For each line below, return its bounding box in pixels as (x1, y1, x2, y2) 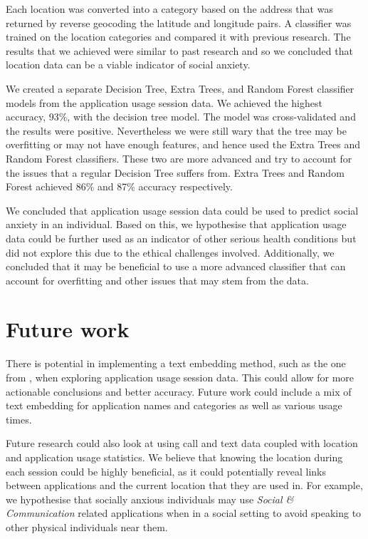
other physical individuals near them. (6, 519, 168, 534)
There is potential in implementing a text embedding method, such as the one (6, 356, 346, 371)
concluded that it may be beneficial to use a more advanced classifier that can (6, 259, 346, 274)
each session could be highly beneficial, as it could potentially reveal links (6, 463, 326, 478)
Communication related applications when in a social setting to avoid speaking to (6, 505, 362, 520)
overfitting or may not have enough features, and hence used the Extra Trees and (6, 137, 361, 152)
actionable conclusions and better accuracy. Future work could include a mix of (6, 384, 352, 399)
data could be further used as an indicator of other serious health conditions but (6, 230, 357, 245)
